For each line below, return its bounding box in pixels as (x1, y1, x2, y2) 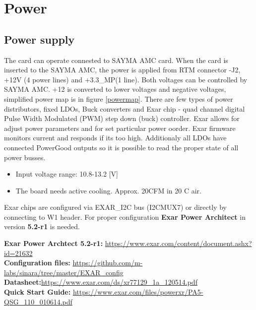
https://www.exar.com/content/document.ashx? (105, 238, 252, 248)
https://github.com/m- (72, 257, 143, 268)
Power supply (4, 31, 75, 47)
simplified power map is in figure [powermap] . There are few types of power (4, 93, 233, 104)
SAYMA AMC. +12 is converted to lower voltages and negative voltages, (4, 84, 226, 94)
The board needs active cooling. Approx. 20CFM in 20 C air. (15, 185, 201, 195)
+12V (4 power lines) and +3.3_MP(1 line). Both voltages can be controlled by (4, 74, 248, 84)
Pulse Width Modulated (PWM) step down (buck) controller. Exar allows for (4, 113, 240, 124)
